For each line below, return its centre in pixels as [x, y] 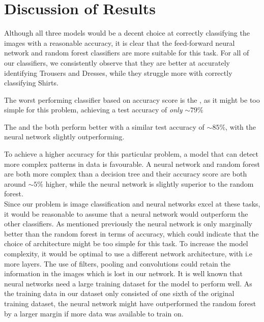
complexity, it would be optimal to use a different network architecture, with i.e [128, 253]
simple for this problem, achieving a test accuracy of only [93, 110]
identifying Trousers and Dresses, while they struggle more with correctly [118, 72]
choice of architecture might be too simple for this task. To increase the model [126, 243]
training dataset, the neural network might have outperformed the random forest [130, 303]
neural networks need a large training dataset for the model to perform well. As [128, 283]
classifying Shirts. [31, 83]
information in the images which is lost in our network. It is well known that [124, 273]
